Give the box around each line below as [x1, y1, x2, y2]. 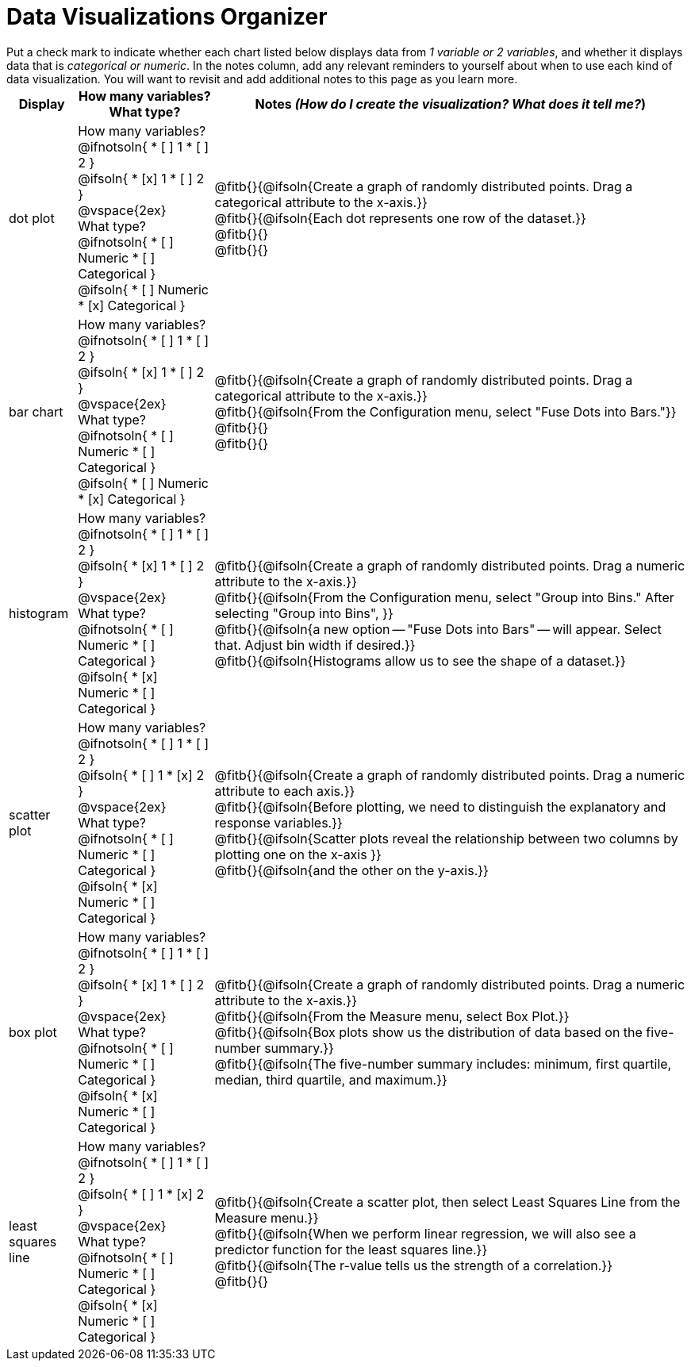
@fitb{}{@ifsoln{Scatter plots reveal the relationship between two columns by [214, 830, 678, 847]
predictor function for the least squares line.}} [214, 1241, 488, 1258]
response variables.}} [214, 814, 343, 831]
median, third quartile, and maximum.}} [214, 1071, 447, 1088]
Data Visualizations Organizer [6, 3, 328, 30]
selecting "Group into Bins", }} [214, 605, 393, 621]
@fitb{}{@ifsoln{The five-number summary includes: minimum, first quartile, [214, 1055, 672, 1072]
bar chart [9, 403, 63, 420]
